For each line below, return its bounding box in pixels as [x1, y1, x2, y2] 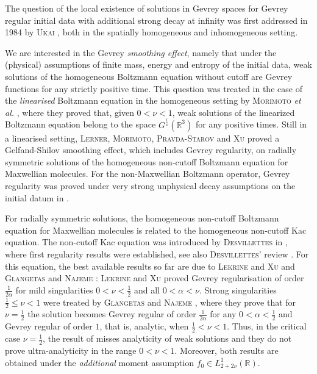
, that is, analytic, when [99, 320, 189, 333]
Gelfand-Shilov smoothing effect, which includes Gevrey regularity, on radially [5, 143, 297, 156]
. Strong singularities [199, 283, 277, 296]
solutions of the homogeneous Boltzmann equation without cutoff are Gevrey [5, 70, 293, 82]
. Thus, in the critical [227, 320, 307, 333]
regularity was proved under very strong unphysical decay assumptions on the [5, 179, 296, 192]
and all [134, 283, 160, 296]
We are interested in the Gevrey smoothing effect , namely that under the [5, 46, 277, 59]
